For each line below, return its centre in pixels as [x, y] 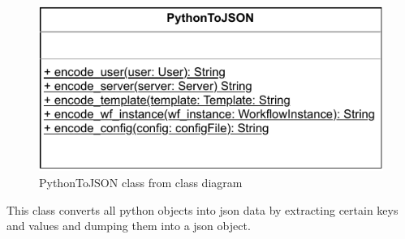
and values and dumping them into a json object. [129, 226]
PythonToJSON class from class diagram [141, 182]
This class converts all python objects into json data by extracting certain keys [202, 209]
